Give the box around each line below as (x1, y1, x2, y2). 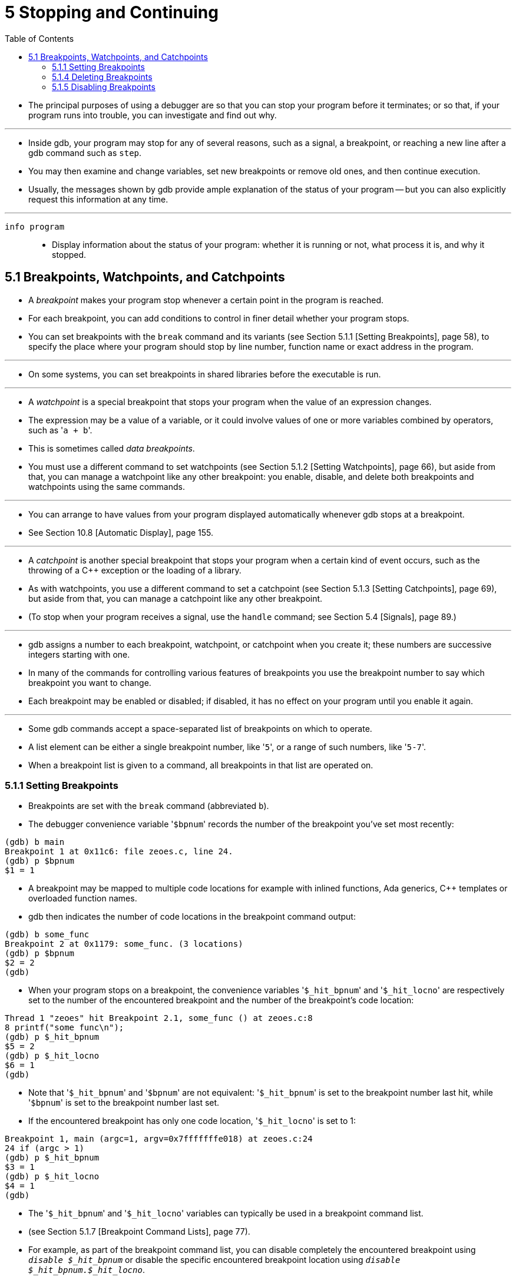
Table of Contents (5, 33, 74, 44)
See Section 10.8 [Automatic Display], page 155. (28, 527, 214, 538)
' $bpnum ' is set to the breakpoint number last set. (28, 1097, 220, 1108)
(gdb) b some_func (5, 930, 90, 940)
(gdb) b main (5, 837, 65, 847)
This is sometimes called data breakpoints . (28, 443, 195, 453)
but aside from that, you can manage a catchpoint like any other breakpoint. (28, 593, 323, 603)
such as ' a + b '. (28, 425, 92, 435)
